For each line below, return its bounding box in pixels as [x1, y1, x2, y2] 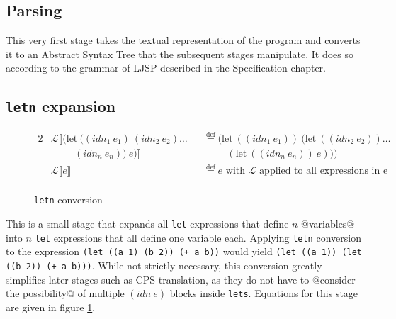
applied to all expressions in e [259, 166, 388, 177]
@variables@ [301, 216, 355, 230]
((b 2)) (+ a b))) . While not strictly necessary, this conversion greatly [6, 257, 322, 272]
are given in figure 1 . [6, 299, 96, 314]
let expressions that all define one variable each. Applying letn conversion [35, 230, 361, 245]
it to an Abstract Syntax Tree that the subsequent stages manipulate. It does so [6, 46, 353, 61]
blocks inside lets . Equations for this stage [169, 286, 358, 301]
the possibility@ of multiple [6, 286, 125, 301]
